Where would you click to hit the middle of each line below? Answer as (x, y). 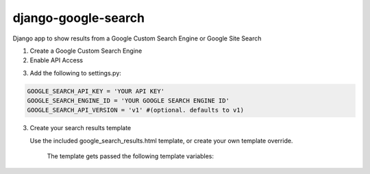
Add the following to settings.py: (75, 73)
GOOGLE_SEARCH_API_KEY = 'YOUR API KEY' (96, 91)
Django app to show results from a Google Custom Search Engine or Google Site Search (137, 38)
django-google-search (79, 18)
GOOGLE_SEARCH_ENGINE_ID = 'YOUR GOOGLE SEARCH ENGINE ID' (128, 101)
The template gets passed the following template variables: (130, 156)
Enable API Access (57, 60)
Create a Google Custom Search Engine (86, 51)
